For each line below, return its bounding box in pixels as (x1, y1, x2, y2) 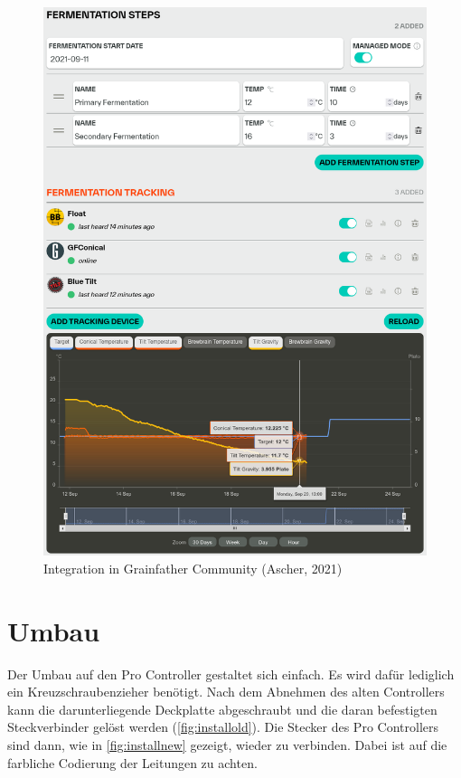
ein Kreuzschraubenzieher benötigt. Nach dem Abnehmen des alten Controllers (7, 682, 445, 701)
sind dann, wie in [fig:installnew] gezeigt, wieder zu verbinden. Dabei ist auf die (7, 735, 447, 754)
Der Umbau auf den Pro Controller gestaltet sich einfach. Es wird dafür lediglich (7, 664, 455, 683)
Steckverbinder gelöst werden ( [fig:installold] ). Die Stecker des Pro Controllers (7, 717, 438, 736)
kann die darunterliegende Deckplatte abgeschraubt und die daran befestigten (7, 699, 437, 718)
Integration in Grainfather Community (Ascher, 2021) (43, 558, 343, 577)
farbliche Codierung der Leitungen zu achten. (7, 753, 258, 772)
